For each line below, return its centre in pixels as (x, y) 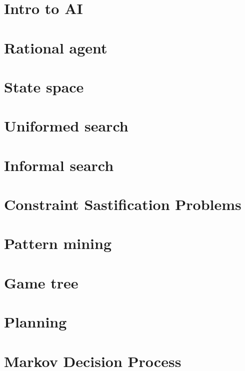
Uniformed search (66, 126)
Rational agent (56, 47)
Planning (35, 322)
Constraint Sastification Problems (123, 204)
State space (44, 86)
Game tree (41, 282)
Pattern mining (58, 243)
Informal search (59, 165)
